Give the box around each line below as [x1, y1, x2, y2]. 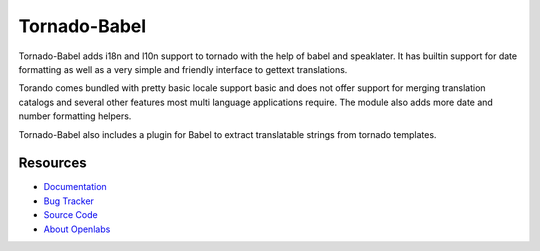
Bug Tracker [43, 195, 95, 207]
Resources [18, 155, 87, 172]
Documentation [43, 181, 107, 193]
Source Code [43, 209, 99, 221]
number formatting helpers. [18, 110, 132, 122]
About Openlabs [43, 223, 111, 235]
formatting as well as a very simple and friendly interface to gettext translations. [18, 63, 348, 75]
